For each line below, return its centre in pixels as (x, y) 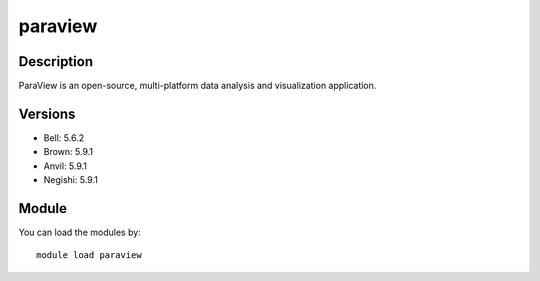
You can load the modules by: (80, 232)
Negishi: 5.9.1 (71, 180)
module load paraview (89, 255)
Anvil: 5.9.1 (65, 166)
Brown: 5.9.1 (68, 152)
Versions (47, 113)
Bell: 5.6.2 (64, 137)
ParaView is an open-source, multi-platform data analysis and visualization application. (197, 86)
